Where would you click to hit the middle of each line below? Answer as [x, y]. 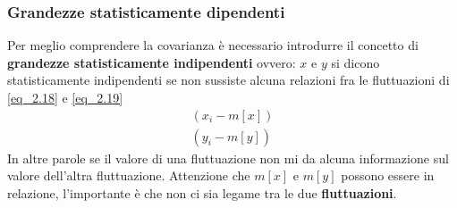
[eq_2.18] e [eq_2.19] [65, 97]
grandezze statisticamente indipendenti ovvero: [152, 62]
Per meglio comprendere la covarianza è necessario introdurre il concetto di [213, 45]
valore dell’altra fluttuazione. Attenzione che [129, 175]
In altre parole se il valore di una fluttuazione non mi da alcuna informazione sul [228, 158]
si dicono [355, 62]
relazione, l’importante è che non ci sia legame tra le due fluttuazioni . [202, 192]
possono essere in [388, 175]
